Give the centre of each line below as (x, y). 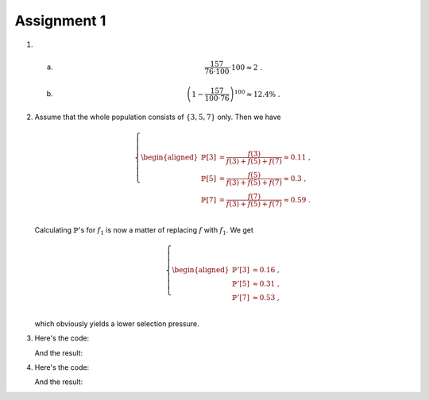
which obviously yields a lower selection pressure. (117, 323)
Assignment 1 (60, 21)
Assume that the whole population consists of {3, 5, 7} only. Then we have (158, 117)
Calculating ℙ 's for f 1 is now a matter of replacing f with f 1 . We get (144, 231)
